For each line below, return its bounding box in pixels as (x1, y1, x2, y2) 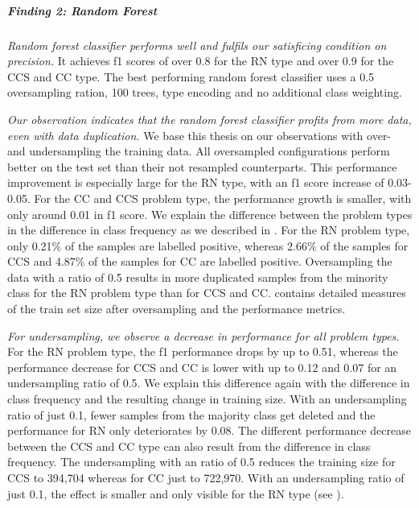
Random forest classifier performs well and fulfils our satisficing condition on (7, 36, 387, 53)
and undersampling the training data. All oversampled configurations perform (7, 142, 390, 159)
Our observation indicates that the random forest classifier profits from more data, (7, 110, 412, 127)
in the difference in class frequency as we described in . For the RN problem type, (7, 221, 410, 238)
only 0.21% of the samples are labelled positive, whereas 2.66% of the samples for (7, 237, 409, 254)
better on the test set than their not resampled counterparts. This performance (7, 158, 397, 175)
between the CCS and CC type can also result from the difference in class (7, 437, 371, 454)
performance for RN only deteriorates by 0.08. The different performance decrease (7, 422, 411, 439)
